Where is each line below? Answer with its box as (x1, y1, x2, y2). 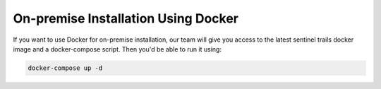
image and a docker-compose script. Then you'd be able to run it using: (13, 44, 222, 53)
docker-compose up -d (28, 64, 103, 72)
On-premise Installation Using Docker (13, 11, 239, 26)
